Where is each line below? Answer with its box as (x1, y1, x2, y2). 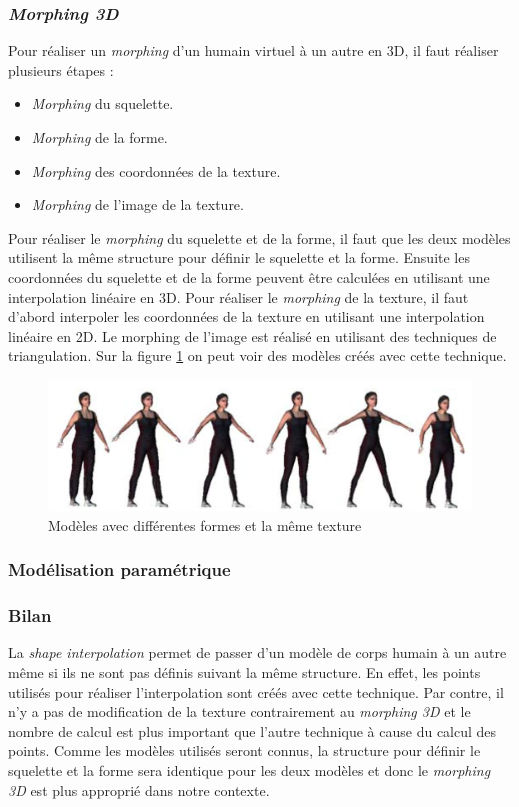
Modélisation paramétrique (8, 557, 231, 582)
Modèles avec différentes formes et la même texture (48, 514, 362, 535)
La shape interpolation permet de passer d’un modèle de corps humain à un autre (8, 642, 507, 663)
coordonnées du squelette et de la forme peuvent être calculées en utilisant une (8, 266, 490, 287)
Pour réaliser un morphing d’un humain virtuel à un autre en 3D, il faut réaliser (8, 40, 499, 61)
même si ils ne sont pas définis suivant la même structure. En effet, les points (8, 662, 481, 683)
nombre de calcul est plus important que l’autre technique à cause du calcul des (8, 720, 497, 741)
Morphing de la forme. (31, 127, 168, 147)
